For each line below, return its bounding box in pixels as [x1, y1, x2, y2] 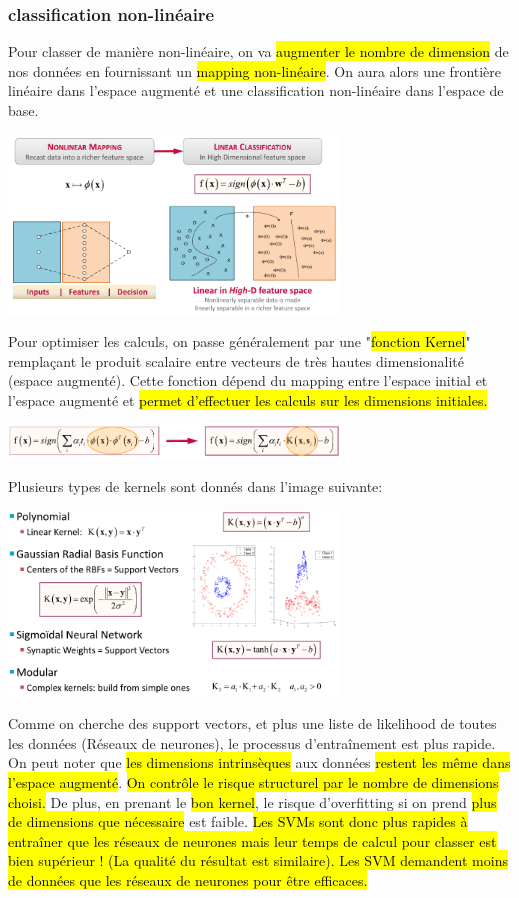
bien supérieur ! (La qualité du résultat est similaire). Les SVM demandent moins [8, 850, 508, 871]
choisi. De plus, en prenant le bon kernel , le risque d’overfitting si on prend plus [8, 791, 497, 812]
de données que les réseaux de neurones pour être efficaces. [8, 869, 368, 890]
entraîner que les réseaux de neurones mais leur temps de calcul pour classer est [8, 830, 497, 851]
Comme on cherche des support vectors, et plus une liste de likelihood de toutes [8, 713, 497, 734]
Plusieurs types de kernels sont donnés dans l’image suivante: [8, 476, 383, 497]
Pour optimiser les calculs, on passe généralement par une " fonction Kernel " [8, 331, 471, 352]
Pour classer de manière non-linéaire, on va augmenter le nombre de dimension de [8, 41, 509, 62]
